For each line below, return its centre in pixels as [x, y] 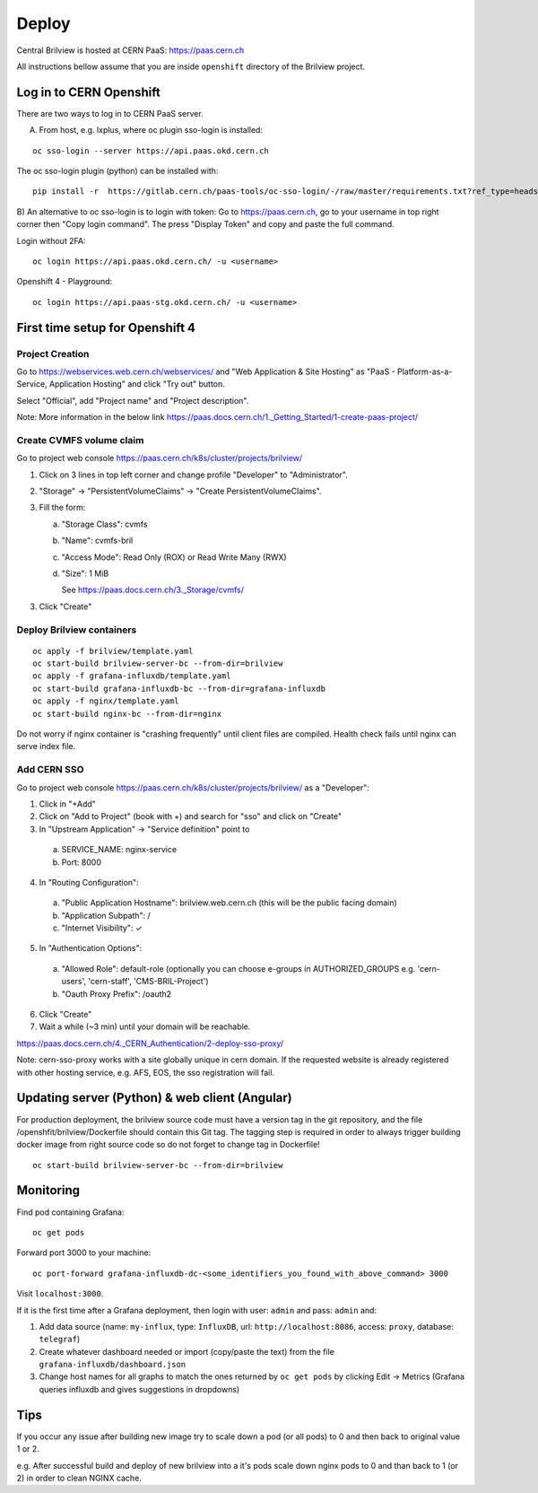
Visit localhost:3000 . [60, 1294]
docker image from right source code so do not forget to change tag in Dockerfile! [168, 1145]
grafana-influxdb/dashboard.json [113, 1365]
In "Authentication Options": [91, 948]
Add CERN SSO [50, 770]
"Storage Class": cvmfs [104, 524]
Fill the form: [62, 508]
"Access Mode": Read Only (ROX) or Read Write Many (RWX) [174, 557]
